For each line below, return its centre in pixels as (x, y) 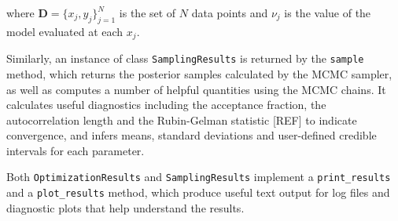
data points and (230, 13)
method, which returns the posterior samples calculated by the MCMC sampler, (199, 73)
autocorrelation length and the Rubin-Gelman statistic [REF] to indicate (182, 120)
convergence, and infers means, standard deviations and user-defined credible (192, 135)
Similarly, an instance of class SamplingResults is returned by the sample (185, 58)
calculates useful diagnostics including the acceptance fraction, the (166, 105)
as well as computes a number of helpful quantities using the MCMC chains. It (196, 89)
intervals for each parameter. (76, 150)
